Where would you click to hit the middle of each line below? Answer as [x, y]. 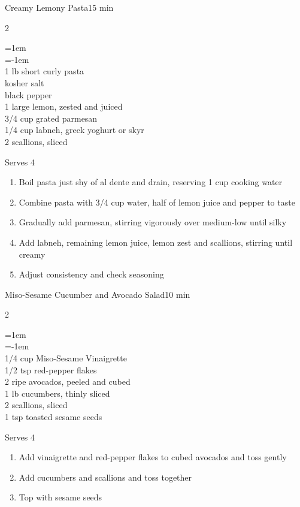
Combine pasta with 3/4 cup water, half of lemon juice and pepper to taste [157, 202]
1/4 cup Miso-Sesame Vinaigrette [66, 358]
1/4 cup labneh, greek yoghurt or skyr [75, 130]
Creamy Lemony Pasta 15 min [59, 7]
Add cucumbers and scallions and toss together [105, 477]
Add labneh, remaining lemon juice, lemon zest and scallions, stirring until [156, 242]
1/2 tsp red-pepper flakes [51, 369]
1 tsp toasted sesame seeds [54, 417]
